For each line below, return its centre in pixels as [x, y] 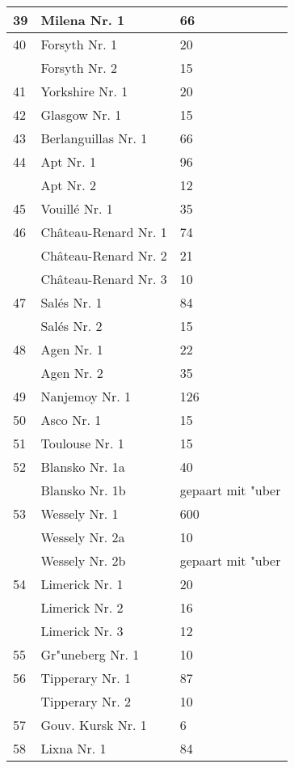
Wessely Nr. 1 [80, 513]
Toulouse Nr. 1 [82, 443]
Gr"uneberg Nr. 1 [90, 654]
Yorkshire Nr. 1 [84, 91]
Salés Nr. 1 [71, 302]
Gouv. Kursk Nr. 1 [94, 725]
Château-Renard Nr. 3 [104, 279]
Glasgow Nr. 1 [81, 115]
